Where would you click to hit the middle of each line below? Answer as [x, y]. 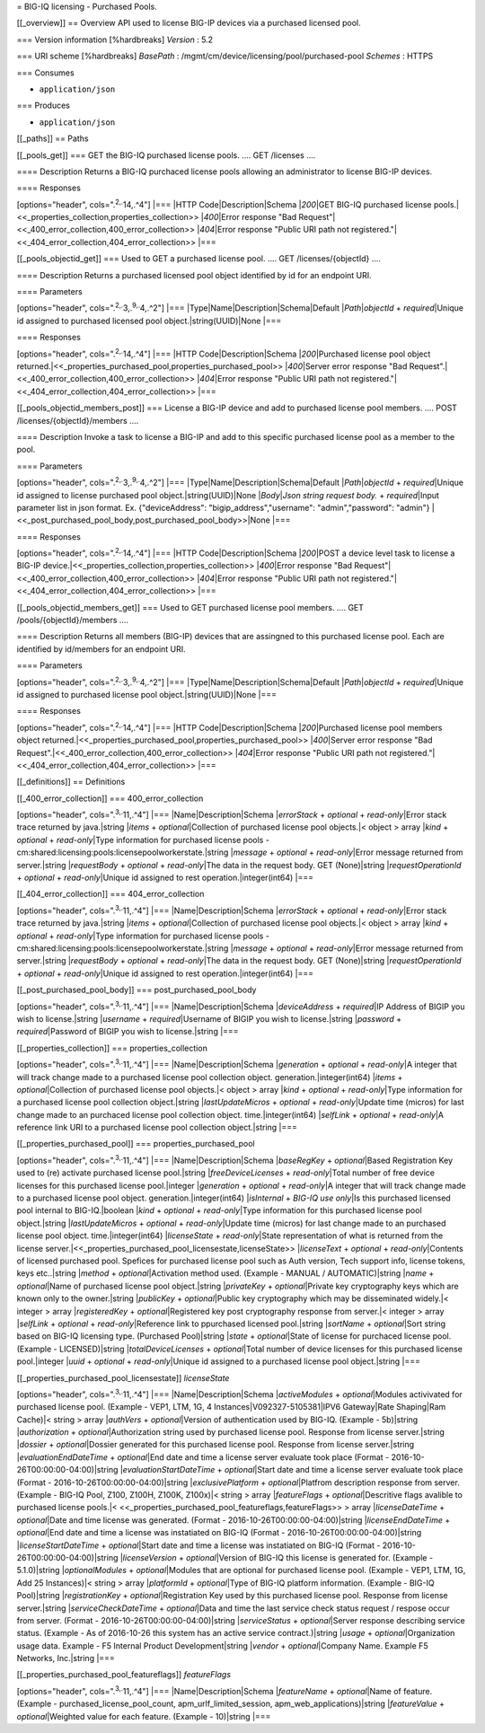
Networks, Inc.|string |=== [66, 1658]
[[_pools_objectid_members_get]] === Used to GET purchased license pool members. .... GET [190, 607]
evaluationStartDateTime [169, 1470]
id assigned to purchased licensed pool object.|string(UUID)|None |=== [149, 321]
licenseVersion [150, 1557]
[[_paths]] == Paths [53, 138]
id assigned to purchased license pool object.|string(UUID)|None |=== [147, 694]
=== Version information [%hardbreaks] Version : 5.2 [115, 40]
